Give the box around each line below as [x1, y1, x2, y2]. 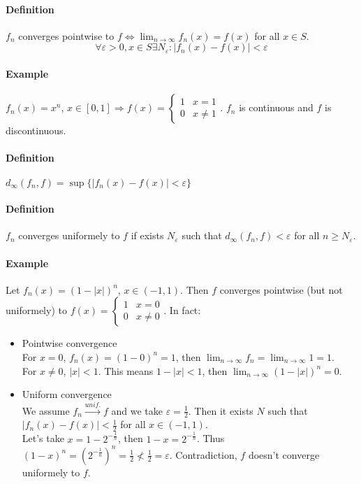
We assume [22, 403, 70, 418]
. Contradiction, [169, 447, 237, 462]
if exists [131, 228, 164, 243]
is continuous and [239, 100, 314, 115]
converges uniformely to [18, 228, 120, 243]
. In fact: [163, 303, 201, 318]
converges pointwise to [18, 28, 115, 43]
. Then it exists [188, 403, 253, 418]
